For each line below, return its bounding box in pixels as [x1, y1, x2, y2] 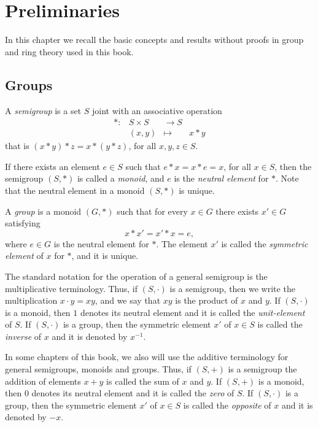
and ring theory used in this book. [5, 45, 134, 58]
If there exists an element [5, 160, 100, 172]
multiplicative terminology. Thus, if [5, 282, 138, 294]
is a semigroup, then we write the [169, 282, 295, 294]
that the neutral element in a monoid [5, 183, 145, 196]
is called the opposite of [183, 398, 271, 411]
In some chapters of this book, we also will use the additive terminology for [5, 350, 289, 363]
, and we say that [95, 294, 161, 307]
